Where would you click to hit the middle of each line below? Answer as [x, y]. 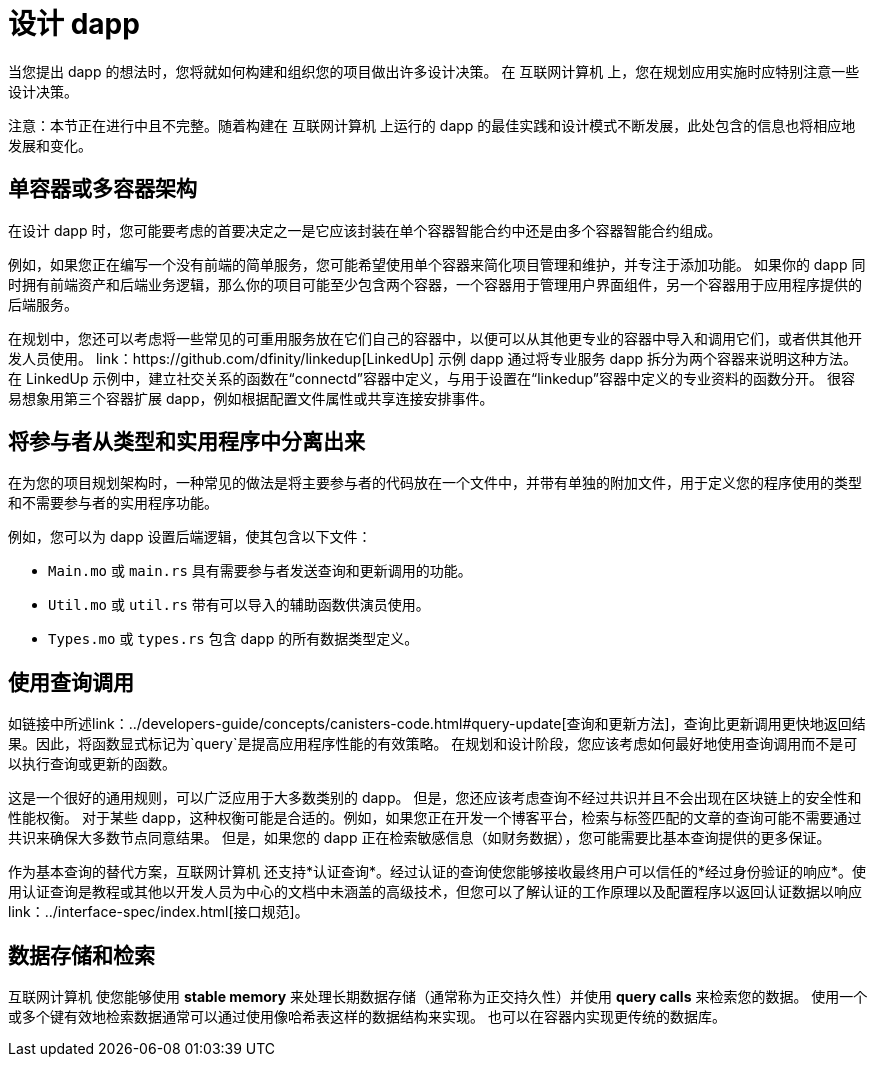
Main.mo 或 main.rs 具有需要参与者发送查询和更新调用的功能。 [260, 571]
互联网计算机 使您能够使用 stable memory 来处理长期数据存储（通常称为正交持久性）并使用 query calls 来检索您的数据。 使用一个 [438, 997]
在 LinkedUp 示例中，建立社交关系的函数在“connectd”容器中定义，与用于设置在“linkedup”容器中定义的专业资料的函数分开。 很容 [431, 378]
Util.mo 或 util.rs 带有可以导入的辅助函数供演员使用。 [239, 605]
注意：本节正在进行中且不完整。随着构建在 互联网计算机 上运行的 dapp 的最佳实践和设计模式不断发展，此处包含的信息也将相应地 [432, 125]
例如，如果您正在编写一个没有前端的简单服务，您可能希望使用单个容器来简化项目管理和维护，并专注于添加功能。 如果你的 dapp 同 [437, 264]
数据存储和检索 [81, 955]
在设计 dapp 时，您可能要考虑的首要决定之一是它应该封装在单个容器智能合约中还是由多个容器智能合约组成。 [365, 230]
